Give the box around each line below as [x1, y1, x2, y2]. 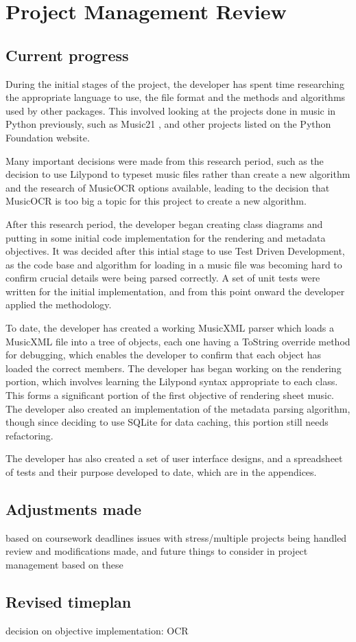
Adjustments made [5, 498, 141, 519]
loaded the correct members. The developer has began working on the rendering [5, 360, 342, 375]
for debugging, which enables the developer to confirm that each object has [5, 347, 321, 362]
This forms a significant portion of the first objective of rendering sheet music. [5, 388, 334, 402]
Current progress [5, 44, 129, 65]
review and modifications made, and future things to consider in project [5, 544, 308, 558]
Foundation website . [5, 130, 90, 144]
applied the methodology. [5, 297, 112, 312]
